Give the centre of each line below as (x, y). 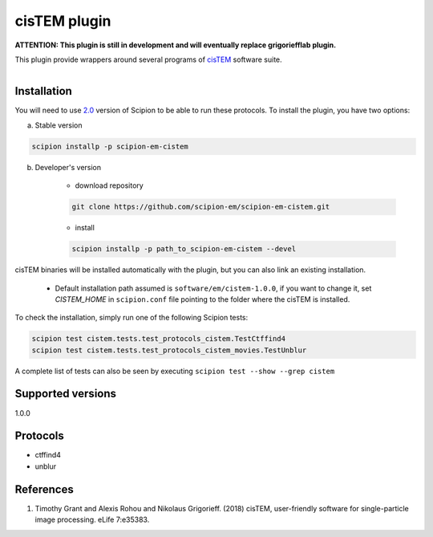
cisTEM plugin (63, 21)
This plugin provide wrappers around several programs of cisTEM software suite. (148, 59)
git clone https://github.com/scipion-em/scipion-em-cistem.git (201, 207)
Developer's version (68, 167)
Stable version (59, 125)
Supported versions (65, 394)
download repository (109, 185)
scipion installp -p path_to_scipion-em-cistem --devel (184, 249)
